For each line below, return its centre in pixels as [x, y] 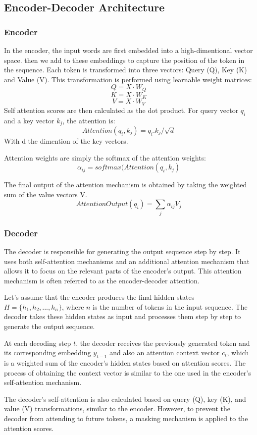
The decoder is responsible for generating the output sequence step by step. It [122, 251]
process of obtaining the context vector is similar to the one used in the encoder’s [128, 372]
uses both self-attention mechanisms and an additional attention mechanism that [127, 261]
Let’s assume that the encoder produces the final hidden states [99, 297]
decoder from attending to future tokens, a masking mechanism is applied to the [126, 418]
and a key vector [29, 120]
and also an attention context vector [165, 353]
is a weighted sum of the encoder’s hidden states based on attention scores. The [125, 363]
